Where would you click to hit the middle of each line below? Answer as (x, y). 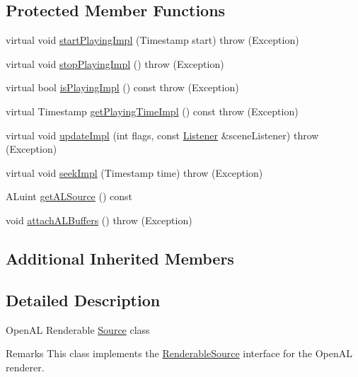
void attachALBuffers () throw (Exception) (99, 220)
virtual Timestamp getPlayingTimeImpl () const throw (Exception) (152, 111)
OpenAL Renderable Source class (78, 329)
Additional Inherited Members (120, 258)
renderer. (25, 367)
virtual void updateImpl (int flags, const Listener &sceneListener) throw (162, 135)
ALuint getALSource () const (69, 196)
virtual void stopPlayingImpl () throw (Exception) (115, 63)
